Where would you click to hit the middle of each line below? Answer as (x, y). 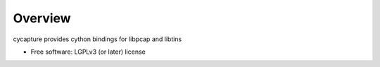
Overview (42, 18)
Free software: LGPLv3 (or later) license (88, 52)
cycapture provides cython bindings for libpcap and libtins (97, 39)
